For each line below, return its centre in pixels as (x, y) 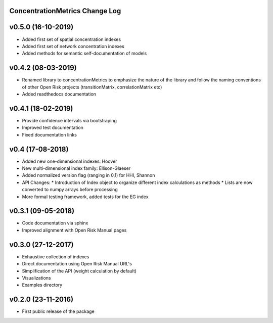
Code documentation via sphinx (55, 223)
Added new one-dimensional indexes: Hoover (70, 161)
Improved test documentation (53, 128)
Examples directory (42, 285)
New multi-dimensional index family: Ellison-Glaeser (76, 168)
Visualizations (36, 278)
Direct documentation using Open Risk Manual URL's (77, 264)
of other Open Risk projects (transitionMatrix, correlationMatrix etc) (92, 87)
